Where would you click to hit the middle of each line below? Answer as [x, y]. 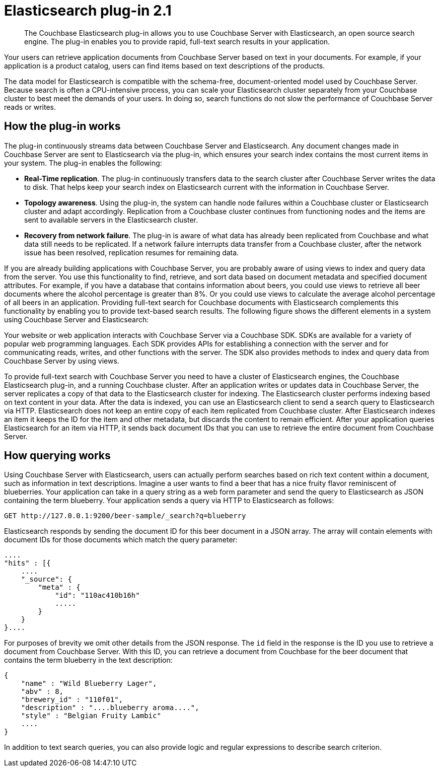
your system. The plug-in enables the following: [83, 163]
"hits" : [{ [27, 563]
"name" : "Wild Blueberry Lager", [89, 684]
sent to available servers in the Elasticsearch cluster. [111, 220]
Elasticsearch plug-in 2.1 [88, 11]
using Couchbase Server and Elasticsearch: [77, 319]
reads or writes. [30, 107]
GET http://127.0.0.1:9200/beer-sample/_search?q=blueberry [125, 516]
